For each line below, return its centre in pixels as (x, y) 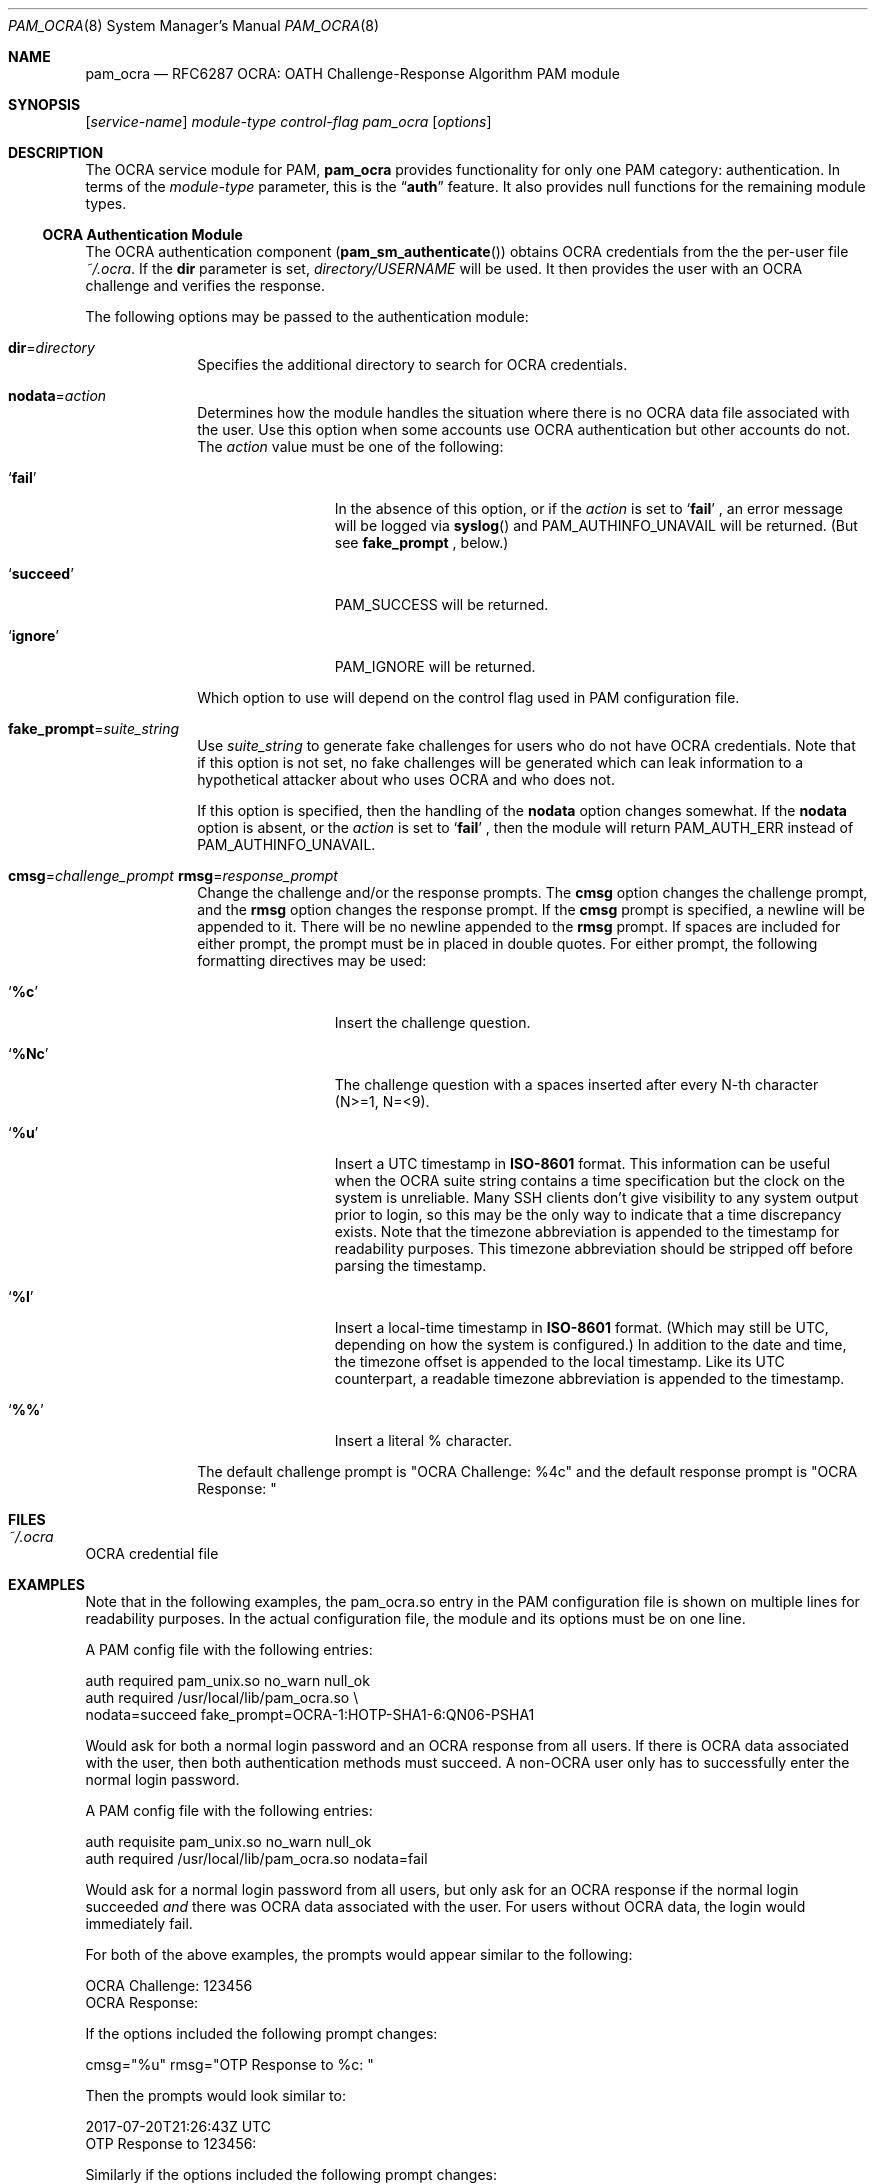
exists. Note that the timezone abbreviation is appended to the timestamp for (587, 1231)
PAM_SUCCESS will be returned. (441, 604)
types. (106, 203)
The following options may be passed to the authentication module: (307, 316)
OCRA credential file (152, 1553)
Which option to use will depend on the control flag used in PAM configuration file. (468, 697)
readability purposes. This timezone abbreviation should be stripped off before (593, 1248)
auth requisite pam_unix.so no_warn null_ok (228, 1841)
